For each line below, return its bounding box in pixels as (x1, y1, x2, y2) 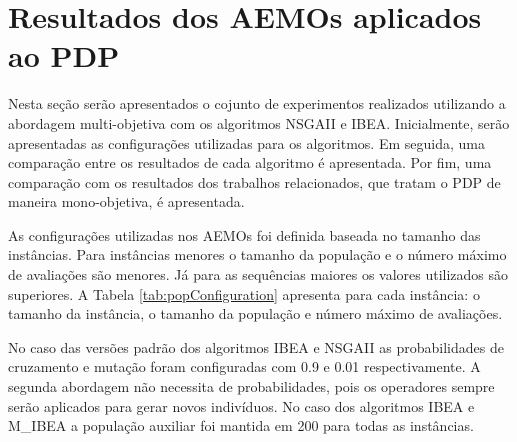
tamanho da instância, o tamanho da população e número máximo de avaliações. (8, 303, 503, 324)
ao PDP (8, 35, 120, 76)
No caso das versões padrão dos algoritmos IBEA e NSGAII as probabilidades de (8, 336, 504, 357)
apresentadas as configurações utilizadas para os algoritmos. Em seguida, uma (8, 132, 485, 153)
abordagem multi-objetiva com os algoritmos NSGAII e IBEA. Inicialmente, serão (8, 112, 510, 133)
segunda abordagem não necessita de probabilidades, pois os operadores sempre (8, 376, 495, 397)
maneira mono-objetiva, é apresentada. (8, 191, 245, 212)
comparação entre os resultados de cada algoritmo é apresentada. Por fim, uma (8, 152, 492, 173)
